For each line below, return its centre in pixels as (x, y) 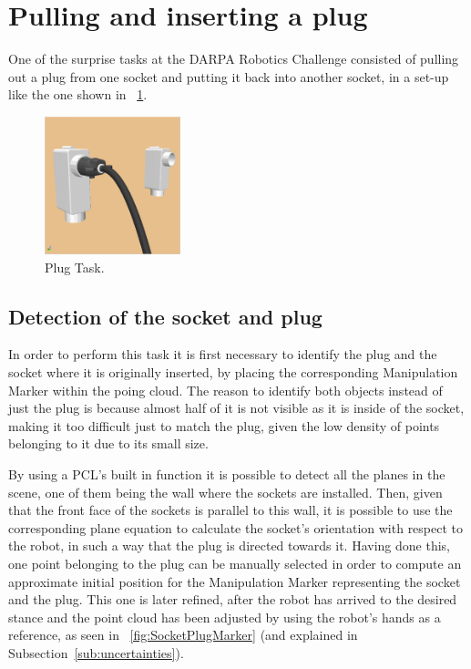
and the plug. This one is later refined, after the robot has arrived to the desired (233, 599)
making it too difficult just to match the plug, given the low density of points (224, 425)
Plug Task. (75, 267)
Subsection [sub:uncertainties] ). (96, 652)
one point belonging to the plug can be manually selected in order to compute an (235, 563)
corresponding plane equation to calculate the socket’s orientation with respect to (236, 527)
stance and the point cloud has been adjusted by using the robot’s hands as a (225, 617)
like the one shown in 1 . (78, 94)
